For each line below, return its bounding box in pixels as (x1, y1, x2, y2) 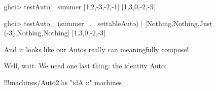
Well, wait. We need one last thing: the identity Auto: (4, 61, 167, 71)
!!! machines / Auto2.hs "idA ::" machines (4, 77, 122, 87)
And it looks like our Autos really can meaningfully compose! (4, 44, 189, 54)
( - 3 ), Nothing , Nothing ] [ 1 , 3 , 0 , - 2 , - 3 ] (4, 28, 106, 38)
